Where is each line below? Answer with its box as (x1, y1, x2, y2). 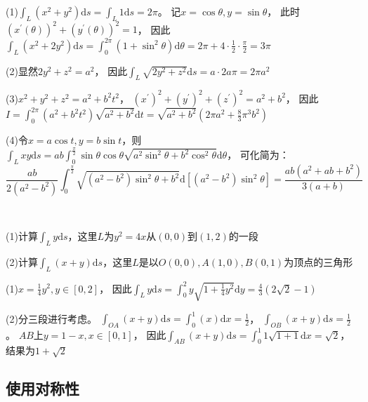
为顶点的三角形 (284, 255, 353, 269)
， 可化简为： (227, 147, 289, 162)
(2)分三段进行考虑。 (6, 311, 97, 326)
